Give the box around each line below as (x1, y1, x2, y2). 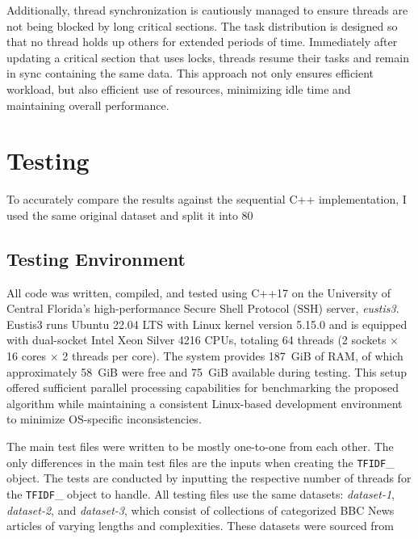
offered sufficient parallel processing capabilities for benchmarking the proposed (6, 379, 399, 396)
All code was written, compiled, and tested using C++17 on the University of (6, 284, 391, 301)
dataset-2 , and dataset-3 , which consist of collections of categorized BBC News (6, 501, 395, 518)
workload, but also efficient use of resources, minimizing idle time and (6, 80, 351, 97)
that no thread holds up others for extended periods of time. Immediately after (6, 33, 398, 50)
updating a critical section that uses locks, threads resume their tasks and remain (6, 48, 409, 65)
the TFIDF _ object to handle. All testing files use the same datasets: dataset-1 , (6, 485, 395, 502)
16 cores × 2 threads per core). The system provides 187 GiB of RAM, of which (6, 347, 403, 364)
